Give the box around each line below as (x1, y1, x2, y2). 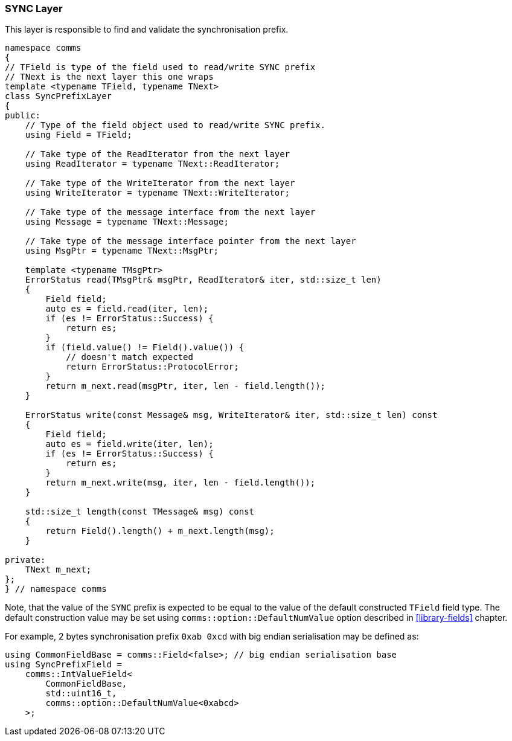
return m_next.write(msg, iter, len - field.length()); (45, 478, 316, 488)
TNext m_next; (25, 565, 92, 575)
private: (5, 555, 46, 565)
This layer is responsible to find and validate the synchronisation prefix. (5, 24, 289, 35)
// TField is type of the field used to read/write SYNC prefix (5, 62, 316, 72)
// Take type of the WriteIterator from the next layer (25, 178, 295, 188)
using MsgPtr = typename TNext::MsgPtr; (25, 246, 219, 256)
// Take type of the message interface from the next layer (25, 207, 316, 217)
